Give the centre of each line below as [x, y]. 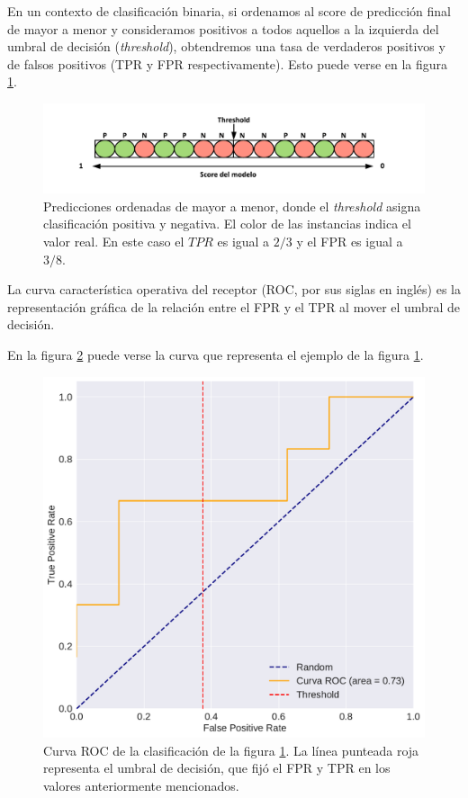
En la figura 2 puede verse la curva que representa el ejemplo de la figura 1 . [216, 354]
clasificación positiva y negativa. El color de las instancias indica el [227, 224]
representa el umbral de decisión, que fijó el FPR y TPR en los [217, 768]
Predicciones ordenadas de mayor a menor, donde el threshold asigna [232, 206]
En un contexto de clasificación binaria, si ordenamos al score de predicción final [229, 11]
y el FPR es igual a [350, 241]
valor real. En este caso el [114, 241]
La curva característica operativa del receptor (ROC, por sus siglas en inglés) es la [234, 289]
